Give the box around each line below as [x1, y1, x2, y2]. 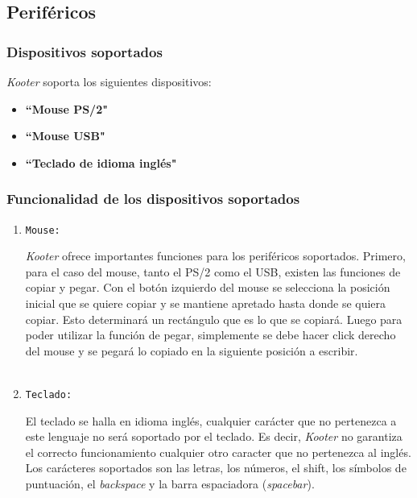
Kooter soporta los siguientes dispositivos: [6, 73, 212, 89]
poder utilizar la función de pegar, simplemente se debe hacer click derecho [25, 326, 396, 343]
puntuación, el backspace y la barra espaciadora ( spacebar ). [25, 475, 315, 492]
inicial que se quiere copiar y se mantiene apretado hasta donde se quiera [25, 295, 386, 312]
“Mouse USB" [25, 127, 105, 144]
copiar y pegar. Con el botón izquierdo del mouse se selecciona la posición [25, 279, 390, 296]
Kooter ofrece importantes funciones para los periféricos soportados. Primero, [25, 247, 406, 264]
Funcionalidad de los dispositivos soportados [6, 189, 300, 209]
